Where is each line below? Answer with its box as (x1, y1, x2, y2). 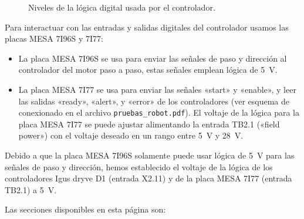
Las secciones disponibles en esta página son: (5, 203, 166, 215)
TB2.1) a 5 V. (5, 183, 57, 196)
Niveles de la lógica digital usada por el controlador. (28, 1, 215, 13)
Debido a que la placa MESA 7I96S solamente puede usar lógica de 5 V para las (5, 149, 295, 161)
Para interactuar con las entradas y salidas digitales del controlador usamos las (5, 21, 289, 33)
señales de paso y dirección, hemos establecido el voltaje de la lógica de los (5, 160, 273, 173)
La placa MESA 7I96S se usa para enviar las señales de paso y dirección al (18, 52, 287, 64)
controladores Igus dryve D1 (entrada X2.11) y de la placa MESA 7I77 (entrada (5, 172, 292, 184)
